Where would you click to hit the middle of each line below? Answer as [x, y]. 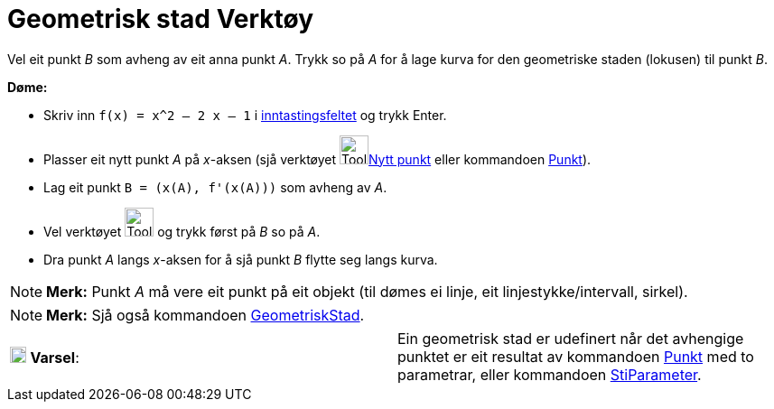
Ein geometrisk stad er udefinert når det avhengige [571, 338]
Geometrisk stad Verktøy [161, 19]
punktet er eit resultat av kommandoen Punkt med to [576, 356]
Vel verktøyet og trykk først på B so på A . [182, 231]
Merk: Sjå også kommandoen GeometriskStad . [205, 315]
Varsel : [55, 357]
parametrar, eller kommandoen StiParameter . [550, 374]
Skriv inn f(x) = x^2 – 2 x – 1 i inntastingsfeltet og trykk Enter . [245, 115]
